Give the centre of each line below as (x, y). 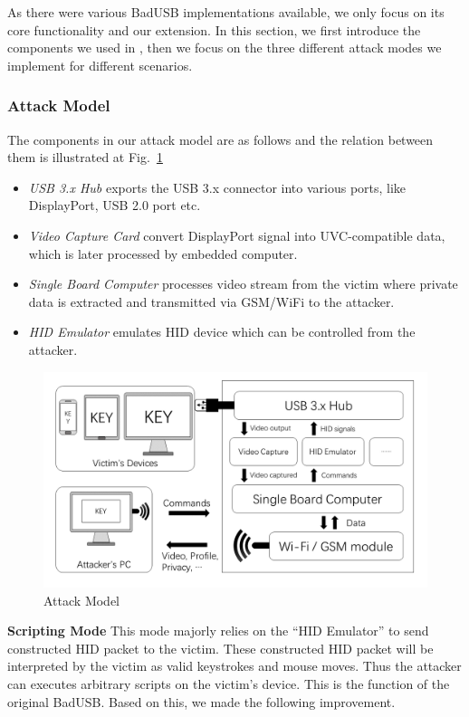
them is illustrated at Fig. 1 (85, 157)
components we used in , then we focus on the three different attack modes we (225, 48)
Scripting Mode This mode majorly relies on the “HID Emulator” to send (218, 631)
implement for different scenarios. (100, 65)
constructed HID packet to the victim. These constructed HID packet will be (220, 648)
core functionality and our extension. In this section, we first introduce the (214, 29)
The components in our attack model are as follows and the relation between (220, 139)
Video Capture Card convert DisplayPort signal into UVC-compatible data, (237, 235)
